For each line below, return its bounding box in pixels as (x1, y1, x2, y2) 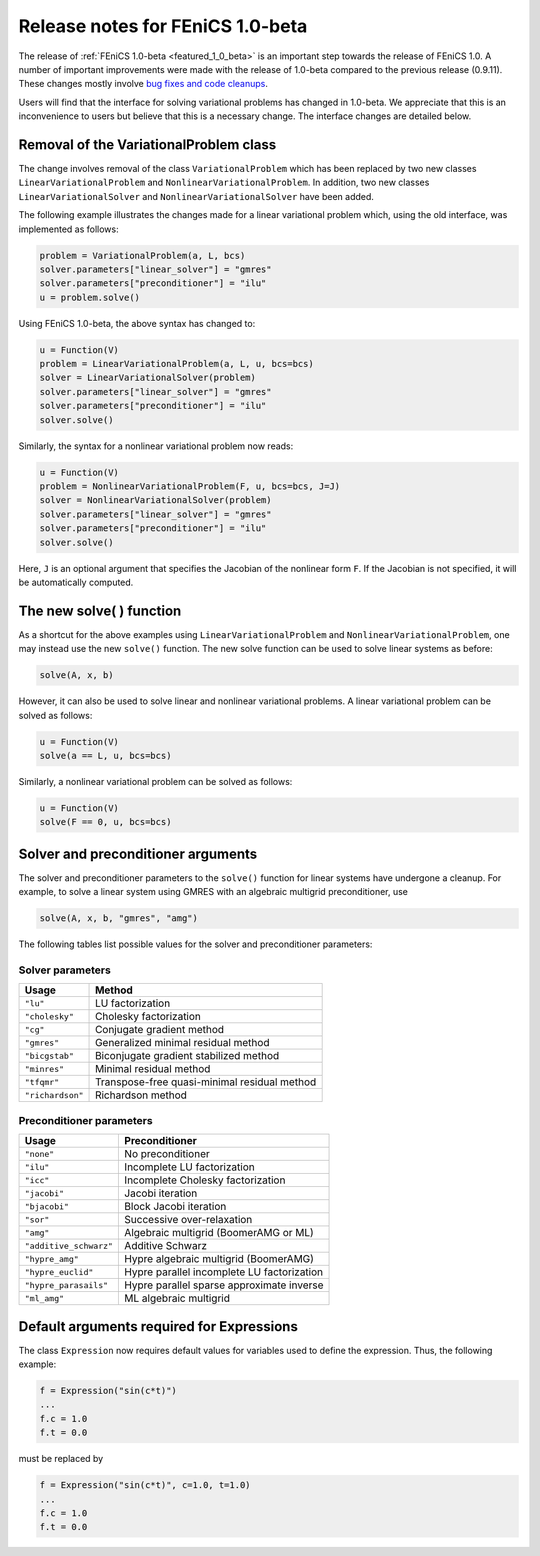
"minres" (24, 1063, 65, 1074)
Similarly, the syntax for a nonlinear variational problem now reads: (18, 440, 294, 452)
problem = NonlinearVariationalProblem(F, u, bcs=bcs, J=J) (39, 481, 341, 492)
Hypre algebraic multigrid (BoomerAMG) (124, 1252, 315, 1266)
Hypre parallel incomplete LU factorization (124, 1265, 324, 1279)
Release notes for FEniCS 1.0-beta (18, 15, 308, 37)
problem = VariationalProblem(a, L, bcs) (39, 250, 246, 261)
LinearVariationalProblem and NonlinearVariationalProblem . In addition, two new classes (18, 176, 430, 189)
